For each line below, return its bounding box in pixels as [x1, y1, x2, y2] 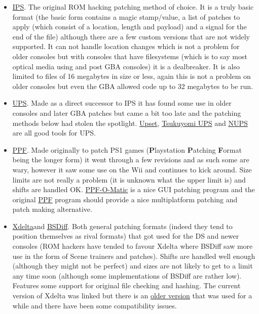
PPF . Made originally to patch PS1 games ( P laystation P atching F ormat [12, 144, 242, 155]
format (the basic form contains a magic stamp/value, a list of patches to [12, 11, 240, 22]
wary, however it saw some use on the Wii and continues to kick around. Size [12, 164, 252, 174]
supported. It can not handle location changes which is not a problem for [12, 41, 240, 52]
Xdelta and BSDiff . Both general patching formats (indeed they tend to [12, 220, 233, 231]
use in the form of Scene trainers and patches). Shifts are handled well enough [12, 250, 255, 261]
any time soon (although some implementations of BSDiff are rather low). [12, 270, 242, 281]
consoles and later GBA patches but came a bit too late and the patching [12, 107, 241, 118]
